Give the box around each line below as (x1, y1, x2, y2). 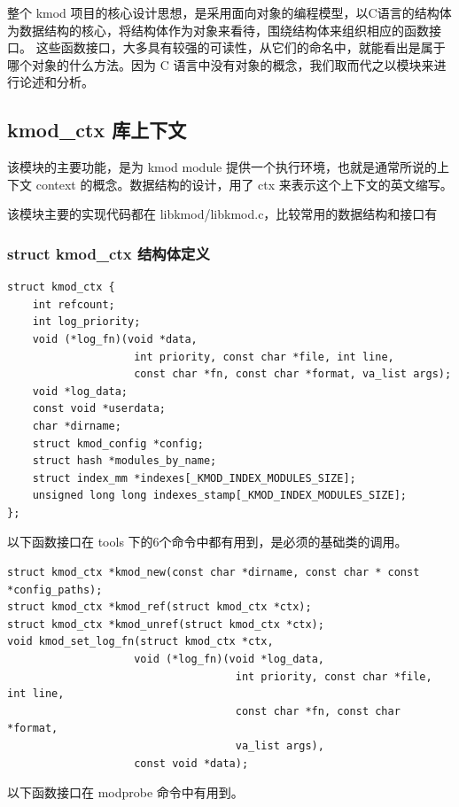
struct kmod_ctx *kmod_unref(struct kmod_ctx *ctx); (7, 617, 324, 631)
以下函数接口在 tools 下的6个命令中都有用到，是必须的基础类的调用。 (7, 532, 408, 551)
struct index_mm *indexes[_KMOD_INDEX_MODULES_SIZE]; (32, 471, 356, 485)
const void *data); (134, 757, 249, 770)
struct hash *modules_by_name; (32, 454, 217, 468)
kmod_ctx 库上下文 (7, 116, 187, 144)
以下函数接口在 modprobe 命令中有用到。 (7, 783, 244, 802)
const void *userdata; (32, 402, 166, 415)
